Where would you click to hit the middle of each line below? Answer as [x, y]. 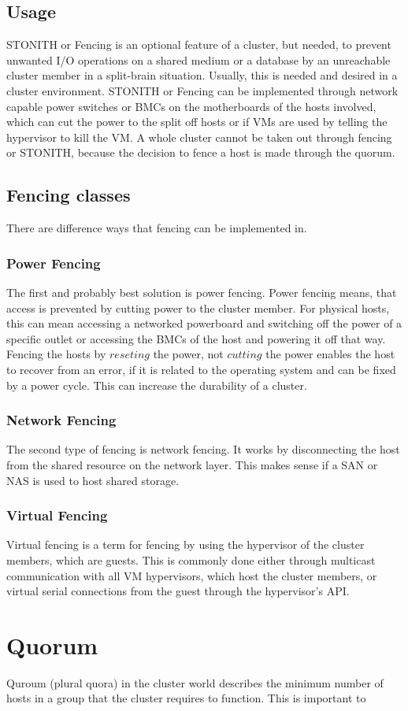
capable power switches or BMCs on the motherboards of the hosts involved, [191, 106]
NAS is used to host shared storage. [93, 480]
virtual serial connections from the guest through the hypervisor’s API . [178, 591]
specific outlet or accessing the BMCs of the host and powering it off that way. [196, 338]
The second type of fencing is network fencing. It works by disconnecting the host [203, 449]
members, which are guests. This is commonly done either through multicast [191, 559]
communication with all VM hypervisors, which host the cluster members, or [192, 575]
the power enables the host [330, 354]
